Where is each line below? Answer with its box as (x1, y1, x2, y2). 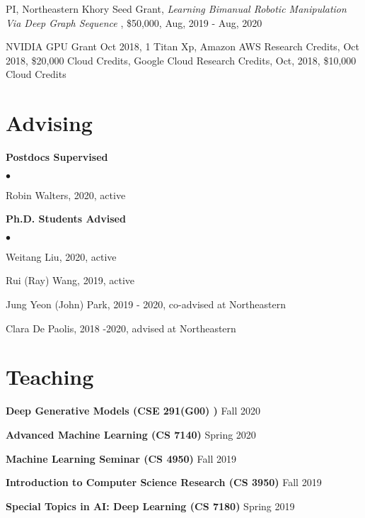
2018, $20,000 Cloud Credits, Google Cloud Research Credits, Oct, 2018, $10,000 (6, 52, 357, 67)
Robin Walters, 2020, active (6, 187, 126, 202)
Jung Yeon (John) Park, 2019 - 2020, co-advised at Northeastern (6, 297, 286, 312)
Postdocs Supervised (6, 150, 108, 164)
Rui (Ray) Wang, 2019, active (6, 273, 134, 288)
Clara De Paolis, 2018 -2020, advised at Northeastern (6, 320, 236, 335)
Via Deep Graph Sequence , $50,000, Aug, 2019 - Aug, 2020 (6, 15, 262, 30)
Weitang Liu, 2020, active (6, 249, 117, 264)
